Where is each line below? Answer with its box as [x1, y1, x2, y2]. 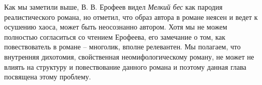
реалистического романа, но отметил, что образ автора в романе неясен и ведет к [4, 11, 258, 22]
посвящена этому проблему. [4, 71, 91, 82]
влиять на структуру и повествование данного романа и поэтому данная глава [4, 61, 247, 72]
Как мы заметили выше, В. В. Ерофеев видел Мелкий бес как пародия [4, 2, 223, 12]
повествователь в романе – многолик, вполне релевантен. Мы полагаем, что [4, 41, 241, 52]
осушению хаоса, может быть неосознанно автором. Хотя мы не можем [4, 21, 227, 32]
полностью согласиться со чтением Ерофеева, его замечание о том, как [4, 31, 226, 42]
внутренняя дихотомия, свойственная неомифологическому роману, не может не [4, 51, 254, 62]
